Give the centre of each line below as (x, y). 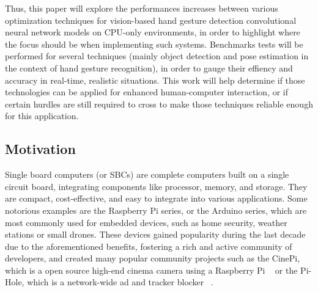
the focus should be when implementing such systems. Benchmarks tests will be (154, 44)
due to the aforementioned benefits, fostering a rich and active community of (149, 246)
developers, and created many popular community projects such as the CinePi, (153, 258)
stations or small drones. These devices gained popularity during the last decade (155, 234)
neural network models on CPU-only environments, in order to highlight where (153, 32)
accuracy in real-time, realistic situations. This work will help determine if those (155, 80)
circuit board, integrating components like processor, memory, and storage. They (156, 186)
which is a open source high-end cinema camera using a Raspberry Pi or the (151, 270)
